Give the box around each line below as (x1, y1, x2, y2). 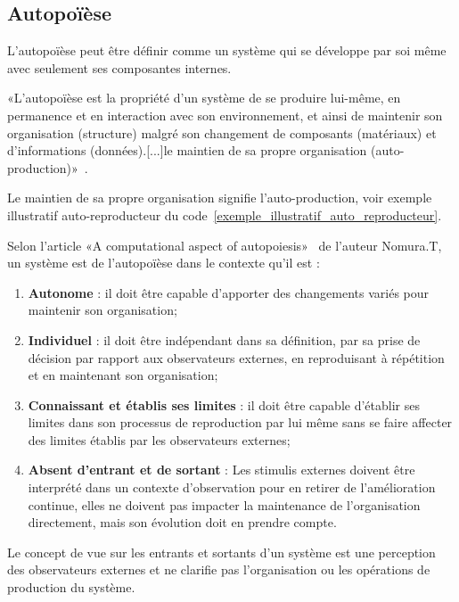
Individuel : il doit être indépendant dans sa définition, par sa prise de (28, 330, 421, 349)
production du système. (7, 578, 135, 597)
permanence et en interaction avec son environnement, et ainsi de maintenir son (7, 105, 443, 124)
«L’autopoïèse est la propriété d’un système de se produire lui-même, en (7, 88, 401, 107)
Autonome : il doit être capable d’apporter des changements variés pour (28, 283, 430, 301)
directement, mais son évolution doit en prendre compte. (28, 513, 337, 532)
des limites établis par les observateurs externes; (28, 430, 291, 449)
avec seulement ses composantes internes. (7, 58, 232, 77)
